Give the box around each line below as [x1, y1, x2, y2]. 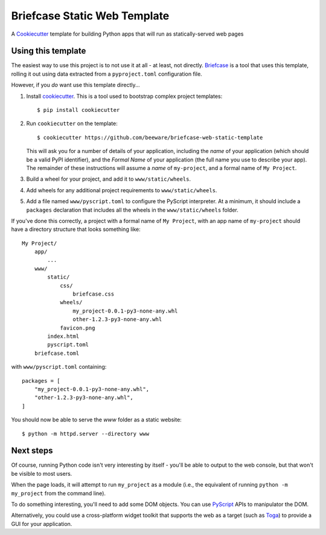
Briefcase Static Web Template [11, 9, 170, 22]
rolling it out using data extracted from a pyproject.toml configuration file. [11, 70, 202, 77]
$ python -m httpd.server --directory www [22, 430, 150, 437]
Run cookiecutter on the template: [26, 120, 118, 127]
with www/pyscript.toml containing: [11, 363, 107, 371]
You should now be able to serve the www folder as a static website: [11, 416, 182, 423]
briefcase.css [72, 291, 115, 297]
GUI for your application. [11, 520, 72, 527]
